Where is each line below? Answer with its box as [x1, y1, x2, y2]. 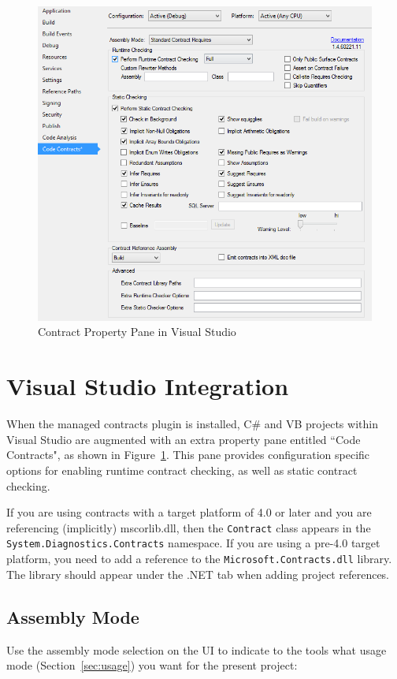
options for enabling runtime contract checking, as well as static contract [6, 461, 358, 478]
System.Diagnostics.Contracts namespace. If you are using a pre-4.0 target [6, 535, 380, 551]
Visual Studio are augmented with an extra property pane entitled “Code [6, 431, 361, 447]
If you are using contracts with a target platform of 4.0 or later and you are [6, 504, 372, 520]
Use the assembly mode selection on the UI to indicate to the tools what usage [6, 641, 387, 658]
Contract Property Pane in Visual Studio [38, 323, 236, 340]
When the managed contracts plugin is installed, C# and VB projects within [6, 416, 378, 432]
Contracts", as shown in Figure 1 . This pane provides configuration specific [6, 446, 370, 463]
